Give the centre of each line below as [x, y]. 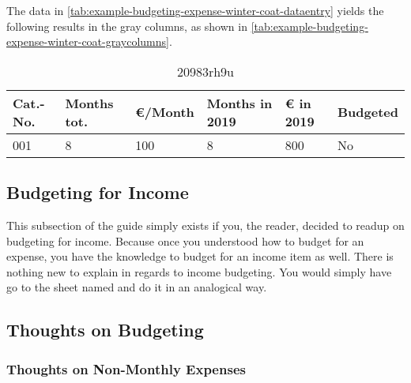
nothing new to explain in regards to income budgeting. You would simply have [199, 271]
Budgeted [368, 112]
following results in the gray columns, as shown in [127, 26]
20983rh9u [205, 71]
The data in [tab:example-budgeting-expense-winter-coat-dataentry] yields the [195, 10]
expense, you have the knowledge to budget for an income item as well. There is [200, 256]
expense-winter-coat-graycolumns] [88, 41]
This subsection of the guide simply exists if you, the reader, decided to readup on [205, 225]
